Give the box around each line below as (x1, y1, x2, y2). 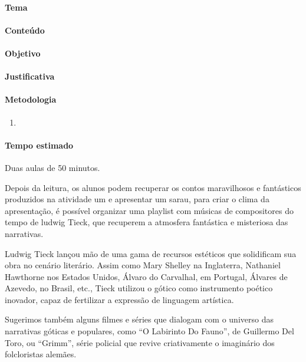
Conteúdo (5, 24, 45, 36)
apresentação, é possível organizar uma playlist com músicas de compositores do (5, 204, 294, 216)
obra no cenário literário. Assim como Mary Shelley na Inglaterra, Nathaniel (5, 259, 281, 271)
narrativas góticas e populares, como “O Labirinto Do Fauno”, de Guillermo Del (5, 325, 294, 337)
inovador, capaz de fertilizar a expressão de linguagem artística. (5, 293, 234, 305)
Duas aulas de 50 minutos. (5, 161, 100, 173)
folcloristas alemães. (5, 348, 77, 360)
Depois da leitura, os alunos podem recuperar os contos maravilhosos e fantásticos (5, 181, 301, 193)
